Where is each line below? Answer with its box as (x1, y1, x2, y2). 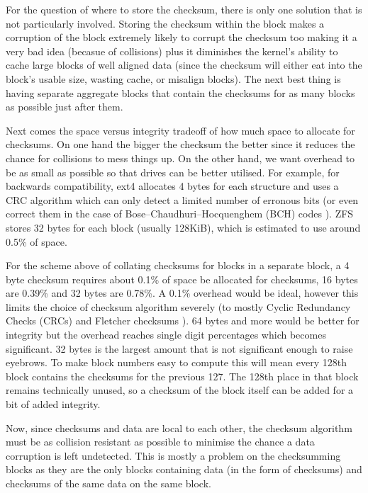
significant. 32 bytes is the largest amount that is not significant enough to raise (6, 341, 353, 356)
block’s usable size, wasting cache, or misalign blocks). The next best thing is (6, 71, 341, 86)
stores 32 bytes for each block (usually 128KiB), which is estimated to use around (6, 220, 361, 234)
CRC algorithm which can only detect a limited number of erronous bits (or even (6, 192, 359, 207)
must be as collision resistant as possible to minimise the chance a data (6, 434, 315, 449)
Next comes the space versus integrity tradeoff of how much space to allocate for (6, 123, 355, 137)
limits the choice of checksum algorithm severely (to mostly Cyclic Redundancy (6, 299, 351, 314)
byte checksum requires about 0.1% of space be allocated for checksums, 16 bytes (6, 271, 358, 286)
